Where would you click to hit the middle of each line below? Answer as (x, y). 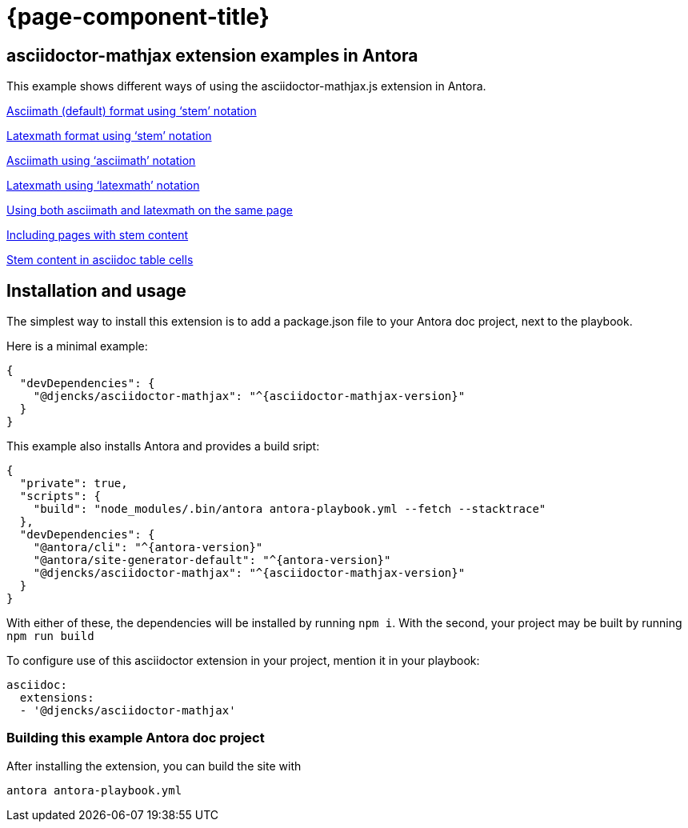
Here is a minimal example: (77, 346)
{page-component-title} (138, 17)
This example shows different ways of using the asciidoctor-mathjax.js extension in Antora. (246, 86)
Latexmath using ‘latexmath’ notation (103, 186)
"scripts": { (60, 496)
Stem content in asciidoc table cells (100, 260)
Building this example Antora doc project (136, 738)
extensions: (57, 698)
